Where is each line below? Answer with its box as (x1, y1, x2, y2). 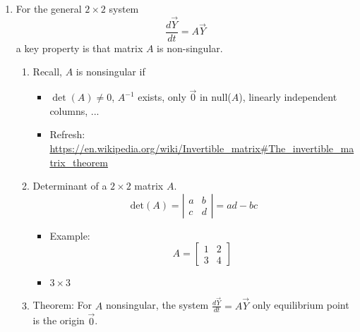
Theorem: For (32, 297, 92, 312)
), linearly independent (239, 90, 337, 104)
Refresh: (49, 127, 85, 142)
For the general (16, 1, 82, 16)
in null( (199, 90, 232, 104)
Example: (49, 228, 90, 242)
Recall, (32, 64, 63, 79)
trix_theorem (49, 154, 108, 169)
